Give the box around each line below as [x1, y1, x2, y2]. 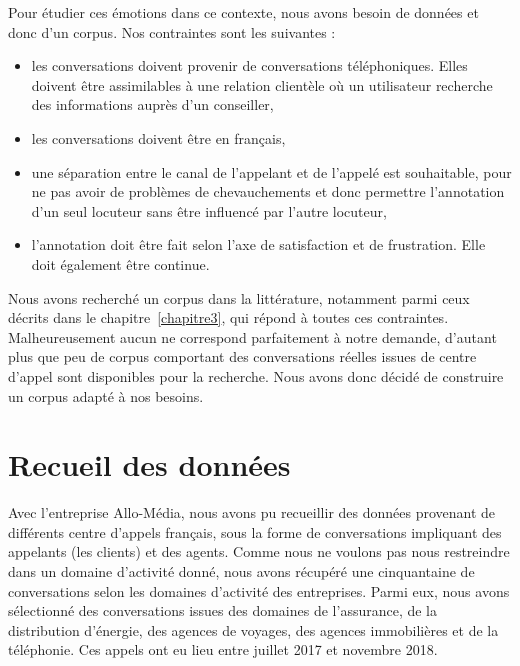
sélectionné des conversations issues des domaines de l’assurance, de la [8, 600, 438, 621]
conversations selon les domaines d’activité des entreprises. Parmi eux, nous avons [8, 580, 510, 601]
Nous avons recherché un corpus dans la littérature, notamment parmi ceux [8, 287, 470, 308]
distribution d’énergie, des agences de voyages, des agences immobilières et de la [8, 619, 499, 640]
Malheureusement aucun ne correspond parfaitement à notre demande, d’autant [8, 326, 497, 347]
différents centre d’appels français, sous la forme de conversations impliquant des [8, 521, 502, 542]
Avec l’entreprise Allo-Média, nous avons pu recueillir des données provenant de [8, 502, 496, 523]
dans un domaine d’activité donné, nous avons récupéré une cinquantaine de [8, 561, 475, 581]
